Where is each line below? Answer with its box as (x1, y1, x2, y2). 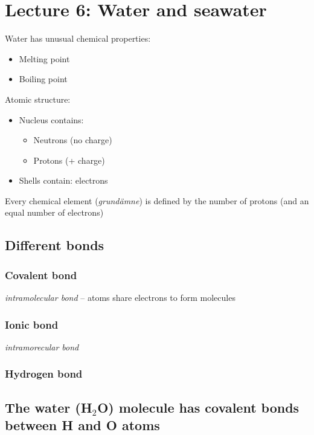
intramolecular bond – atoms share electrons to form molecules (5, 291, 235, 304)
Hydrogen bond (5, 366, 83, 381)
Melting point (19, 52, 70, 65)
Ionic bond (5, 317, 59, 332)
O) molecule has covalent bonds (97, 398, 300, 416)
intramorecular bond (5, 340, 79, 353)
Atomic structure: (5, 92, 71, 105)
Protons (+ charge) (33, 153, 105, 166)
